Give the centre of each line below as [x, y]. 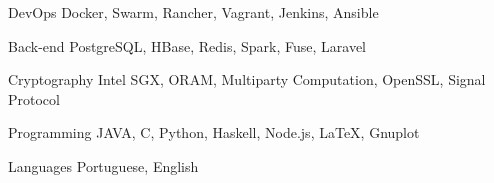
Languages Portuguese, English [103, 165]
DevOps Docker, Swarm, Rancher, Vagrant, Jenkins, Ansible [193, 12]
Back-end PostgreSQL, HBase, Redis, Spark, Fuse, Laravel [187, 45]
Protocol [34, 98]
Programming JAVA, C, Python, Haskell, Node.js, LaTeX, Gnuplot [214, 132]
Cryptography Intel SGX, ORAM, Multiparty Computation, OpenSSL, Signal [247, 79]
